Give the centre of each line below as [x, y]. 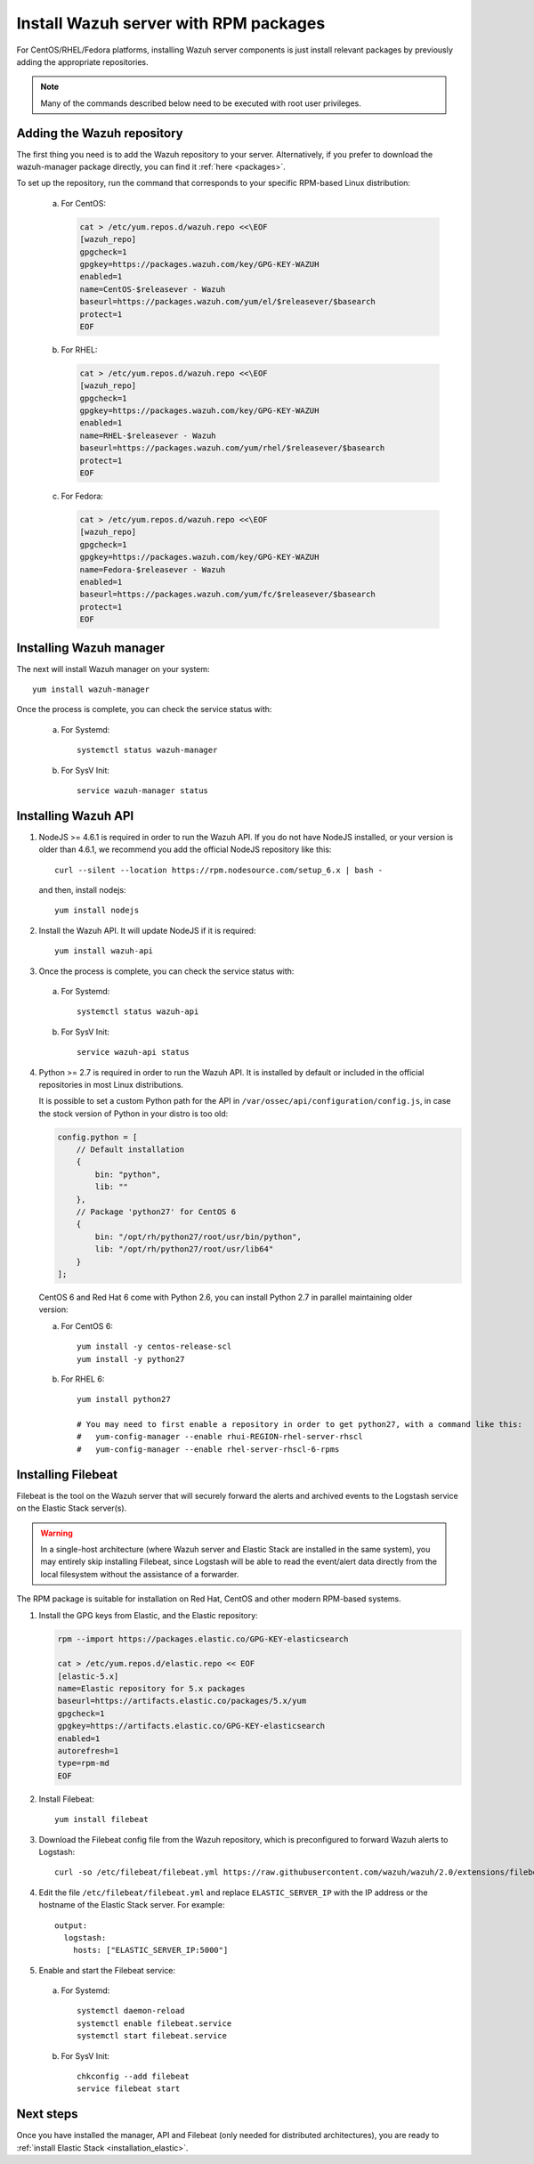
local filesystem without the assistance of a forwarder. [140, 1574]
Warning [57, 1533]
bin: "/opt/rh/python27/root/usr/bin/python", [198, 1236]
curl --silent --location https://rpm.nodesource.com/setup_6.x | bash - [219, 870]
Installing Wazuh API [75, 816]
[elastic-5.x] [88, 1676]
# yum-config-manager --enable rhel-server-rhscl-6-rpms [208, 1449]
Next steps [47, 2114]
